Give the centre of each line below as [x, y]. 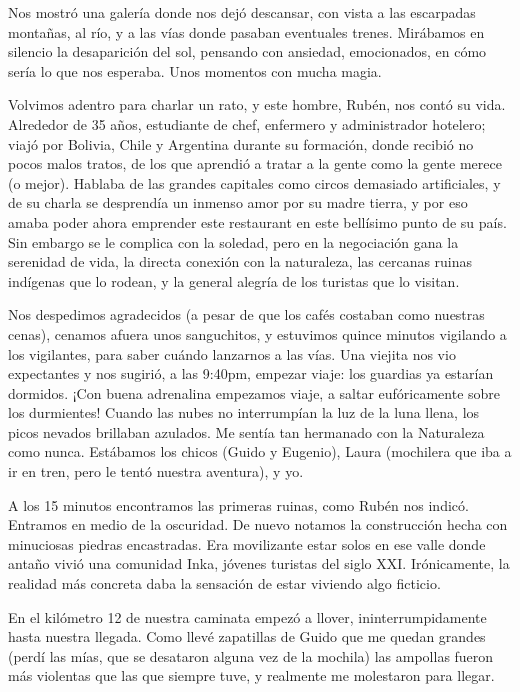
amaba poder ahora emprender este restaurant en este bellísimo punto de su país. [257, 221]
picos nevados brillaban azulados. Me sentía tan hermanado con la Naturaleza [246, 431]
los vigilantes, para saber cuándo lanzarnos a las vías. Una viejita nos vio [232, 353]
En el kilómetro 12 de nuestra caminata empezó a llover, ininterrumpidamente [247, 616]
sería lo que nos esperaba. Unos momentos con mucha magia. [195, 70]
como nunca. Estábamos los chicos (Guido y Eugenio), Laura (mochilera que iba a [260, 451]
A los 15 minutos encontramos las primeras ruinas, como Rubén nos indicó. [238, 504]
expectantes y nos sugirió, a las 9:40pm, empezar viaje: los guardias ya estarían [251, 373]
